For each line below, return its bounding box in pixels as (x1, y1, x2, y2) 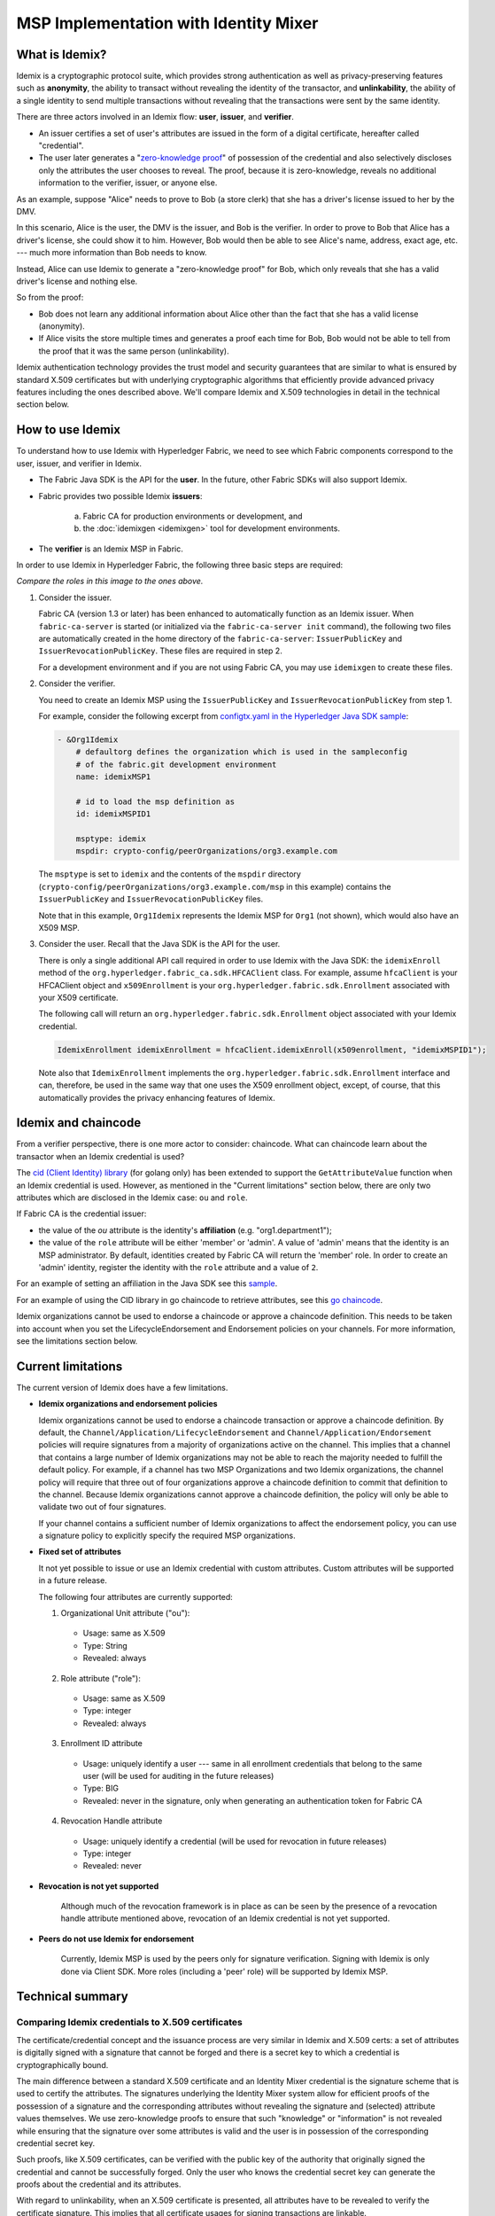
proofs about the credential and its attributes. (16, 2179, 182, 2189)
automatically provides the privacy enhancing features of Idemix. (38, 1092, 275, 1103)
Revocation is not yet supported (38, 1880, 159, 1892)
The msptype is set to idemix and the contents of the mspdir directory (38, 869, 301, 879)
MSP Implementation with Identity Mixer (16, 13, 319, 33)
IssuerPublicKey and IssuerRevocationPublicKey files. (38, 893, 264, 904)
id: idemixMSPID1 (75, 809, 151, 819)
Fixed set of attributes (38, 1547, 121, 1557)
